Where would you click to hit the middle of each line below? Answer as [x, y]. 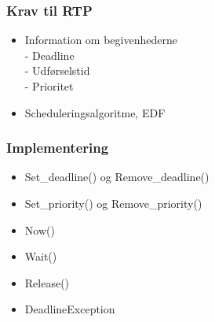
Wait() [41, 256]
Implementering [58, 148]
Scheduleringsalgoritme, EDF [95, 112]
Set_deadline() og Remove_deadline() [117, 177]
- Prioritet [49, 86]
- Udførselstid [57, 70]
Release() [47, 282]
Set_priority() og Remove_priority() [113, 203]
